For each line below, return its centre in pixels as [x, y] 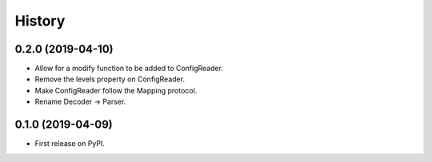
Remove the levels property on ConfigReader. [110, 79]
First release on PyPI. [70, 144]
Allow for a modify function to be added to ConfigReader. [129, 69]
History [40, 21]
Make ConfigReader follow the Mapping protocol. [116, 90]
